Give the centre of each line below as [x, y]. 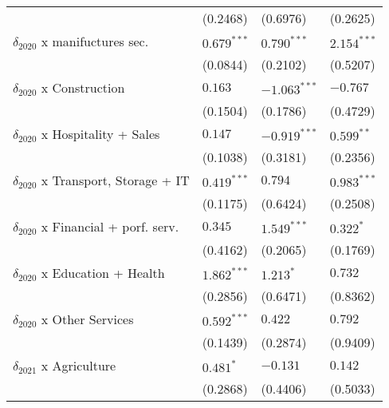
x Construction [83, 87]
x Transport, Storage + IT [115, 180]
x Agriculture [79, 365]
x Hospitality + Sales [100, 134]
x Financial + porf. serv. [110, 226]
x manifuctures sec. [95, 41]
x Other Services [87, 319]
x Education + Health [103, 273]
